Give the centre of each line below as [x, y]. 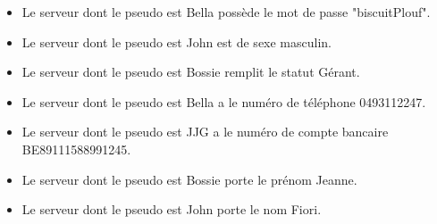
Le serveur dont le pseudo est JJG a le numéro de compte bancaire [205, 132]
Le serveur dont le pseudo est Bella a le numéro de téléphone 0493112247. [224, 101]
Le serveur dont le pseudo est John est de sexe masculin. [177, 41]
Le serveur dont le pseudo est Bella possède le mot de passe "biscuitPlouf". [226, 12]
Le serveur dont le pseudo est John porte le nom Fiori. [172, 209]
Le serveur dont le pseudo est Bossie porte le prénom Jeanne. [189, 179]
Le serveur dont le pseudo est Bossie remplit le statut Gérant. [191, 72]
